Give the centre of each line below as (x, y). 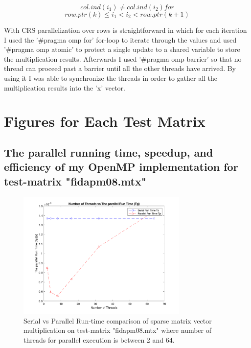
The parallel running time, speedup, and (109, 152)
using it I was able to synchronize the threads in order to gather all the (111, 78)
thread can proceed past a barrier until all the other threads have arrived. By (120, 68)
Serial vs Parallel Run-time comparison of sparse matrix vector (118, 320)
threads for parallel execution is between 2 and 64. (99, 339)
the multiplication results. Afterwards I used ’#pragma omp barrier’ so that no (123, 58)
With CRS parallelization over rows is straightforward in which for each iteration (125, 30)
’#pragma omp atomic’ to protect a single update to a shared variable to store (122, 49)
